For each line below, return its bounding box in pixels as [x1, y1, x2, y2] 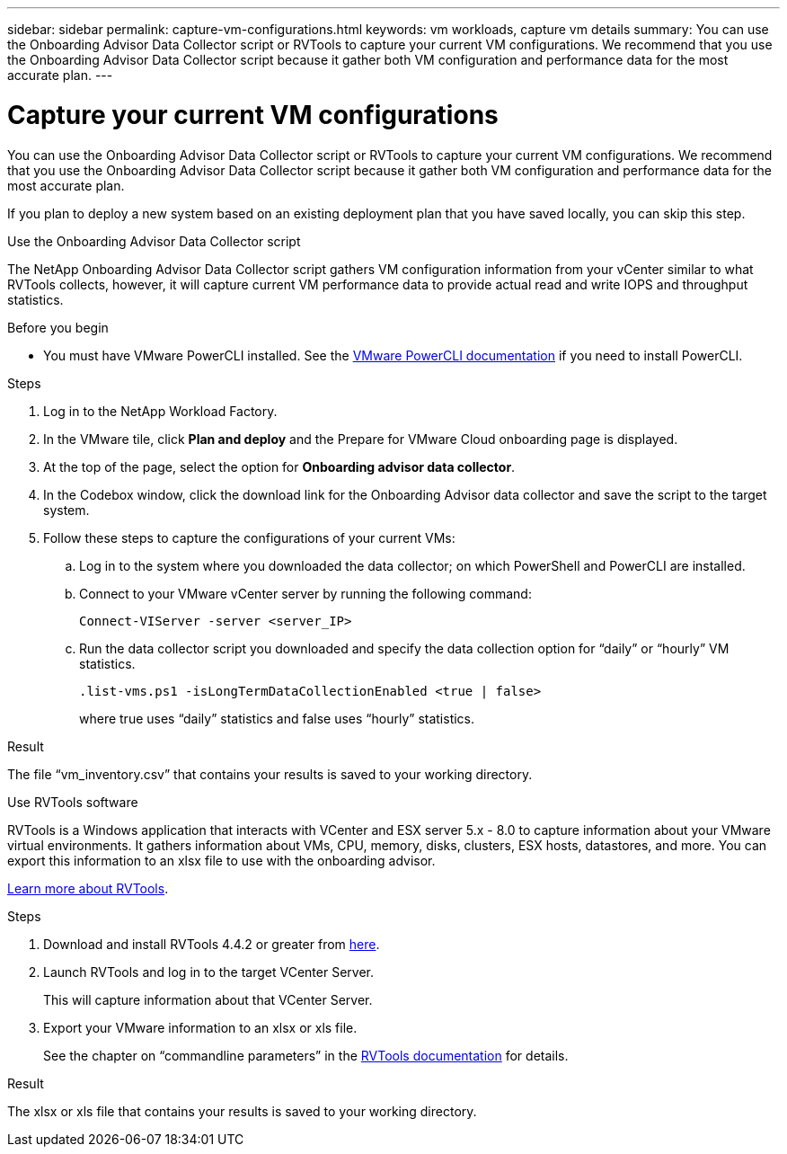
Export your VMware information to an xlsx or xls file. [43, 1019, 358, 1035]
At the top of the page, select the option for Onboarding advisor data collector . [43, 458, 516, 475]
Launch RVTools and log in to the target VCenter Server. [43, 963, 375, 980]
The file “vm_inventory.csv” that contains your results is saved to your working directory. [7, 766, 533, 782]
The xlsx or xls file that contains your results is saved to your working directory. [7, 1103, 477, 1119]
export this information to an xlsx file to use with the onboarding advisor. [7, 852, 436, 868]
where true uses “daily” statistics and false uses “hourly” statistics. [79, 710, 475, 726]
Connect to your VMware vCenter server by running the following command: [79, 585, 532, 601]
